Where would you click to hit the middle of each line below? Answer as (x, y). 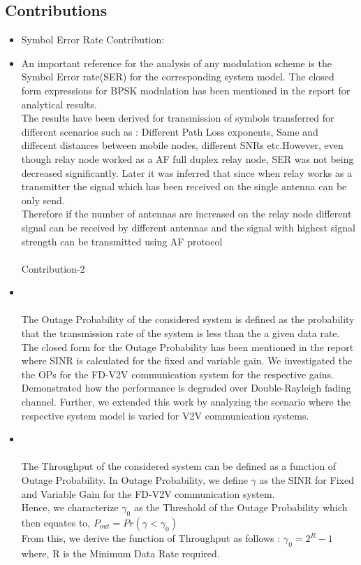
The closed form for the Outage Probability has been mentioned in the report (187, 346)
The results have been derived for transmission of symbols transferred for (178, 118)
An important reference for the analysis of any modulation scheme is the (176, 63)
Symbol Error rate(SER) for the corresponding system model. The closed (178, 77)
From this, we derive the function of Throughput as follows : (151, 538)
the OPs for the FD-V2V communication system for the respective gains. (177, 374)
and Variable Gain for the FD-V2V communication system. (148, 493)
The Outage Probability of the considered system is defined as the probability (188, 319)
